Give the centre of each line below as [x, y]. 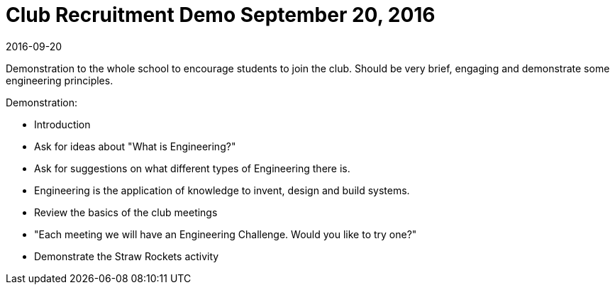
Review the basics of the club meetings [126, 212]
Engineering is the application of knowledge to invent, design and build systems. [222, 190]
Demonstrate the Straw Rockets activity [127, 256]
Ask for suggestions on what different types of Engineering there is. [192, 168]
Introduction [62, 124]
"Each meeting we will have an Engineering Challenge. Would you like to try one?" [226, 234]
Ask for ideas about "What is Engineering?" [135, 146]
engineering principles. [60, 80]
